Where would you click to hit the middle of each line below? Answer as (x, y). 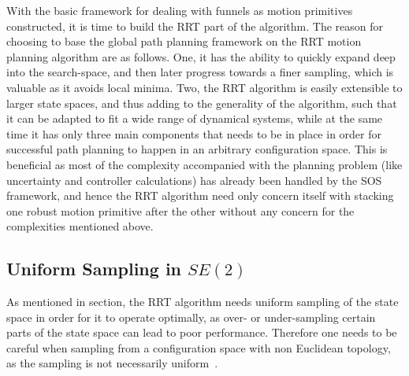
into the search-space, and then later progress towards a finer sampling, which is (200, 72)
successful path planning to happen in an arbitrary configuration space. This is (197, 149)
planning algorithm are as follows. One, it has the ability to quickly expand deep (201, 56)
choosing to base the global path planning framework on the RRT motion (184, 41)
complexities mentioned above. (80, 226)
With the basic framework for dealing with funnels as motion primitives (180, 10)
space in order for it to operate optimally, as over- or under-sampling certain (191, 317)
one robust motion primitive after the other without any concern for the (180, 210)
